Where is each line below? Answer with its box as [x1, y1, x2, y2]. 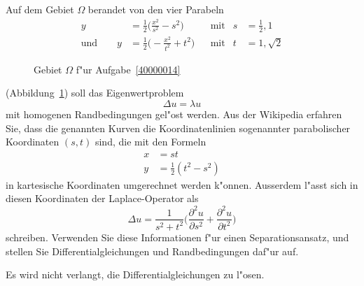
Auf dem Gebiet [6, 2, 74, 16]
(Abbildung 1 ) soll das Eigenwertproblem [6, 85, 184, 100]
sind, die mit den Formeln [94, 134, 206, 149]
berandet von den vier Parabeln [87, 2, 224, 16]
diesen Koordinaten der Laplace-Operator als [6, 191, 199, 206]
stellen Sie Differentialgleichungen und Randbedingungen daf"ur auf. [6, 243, 299, 258]
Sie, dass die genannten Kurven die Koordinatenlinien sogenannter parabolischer [6, 120, 351, 135]
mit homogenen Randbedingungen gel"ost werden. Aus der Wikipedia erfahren [6, 106, 342, 121]
